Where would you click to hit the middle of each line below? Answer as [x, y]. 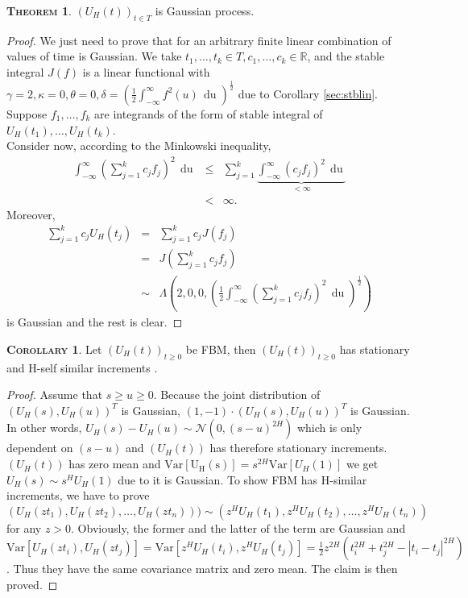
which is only [329, 428]
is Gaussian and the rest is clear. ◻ [95, 322]
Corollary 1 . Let [54, 349]
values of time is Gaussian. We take [94, 56]
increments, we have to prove [78, 495]
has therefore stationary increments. [298, 448]
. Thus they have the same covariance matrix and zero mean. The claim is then [202, 569]
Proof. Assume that [55, 395]
